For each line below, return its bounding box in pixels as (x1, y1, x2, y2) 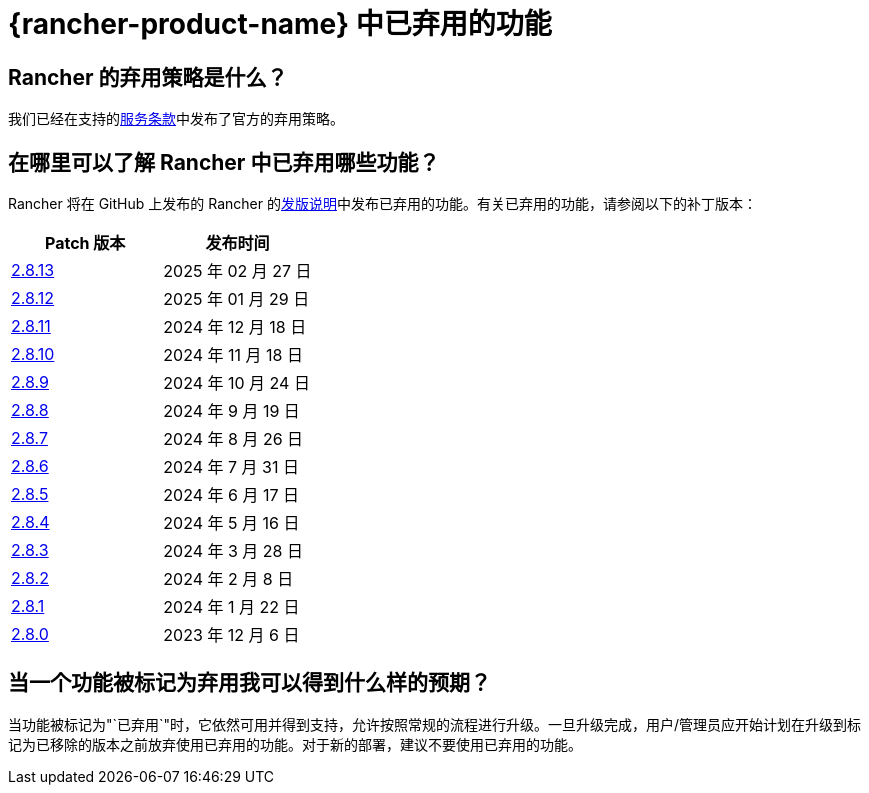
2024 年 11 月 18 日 (163, 345, 303, 366)
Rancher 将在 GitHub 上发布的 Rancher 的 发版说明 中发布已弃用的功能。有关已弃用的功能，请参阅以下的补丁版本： (8, 195, 757, 213)
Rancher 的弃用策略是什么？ (8, 64, 288, 90)
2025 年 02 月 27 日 (163, 261, 312, 282)
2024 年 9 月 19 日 (163, 401, 300, 422)
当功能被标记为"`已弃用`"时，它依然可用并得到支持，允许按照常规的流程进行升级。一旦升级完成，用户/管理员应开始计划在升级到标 (8, 715, 862, 733)
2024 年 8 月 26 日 (163, 429, 304, 450)
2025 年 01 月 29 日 (163, 289, 310, 310)
